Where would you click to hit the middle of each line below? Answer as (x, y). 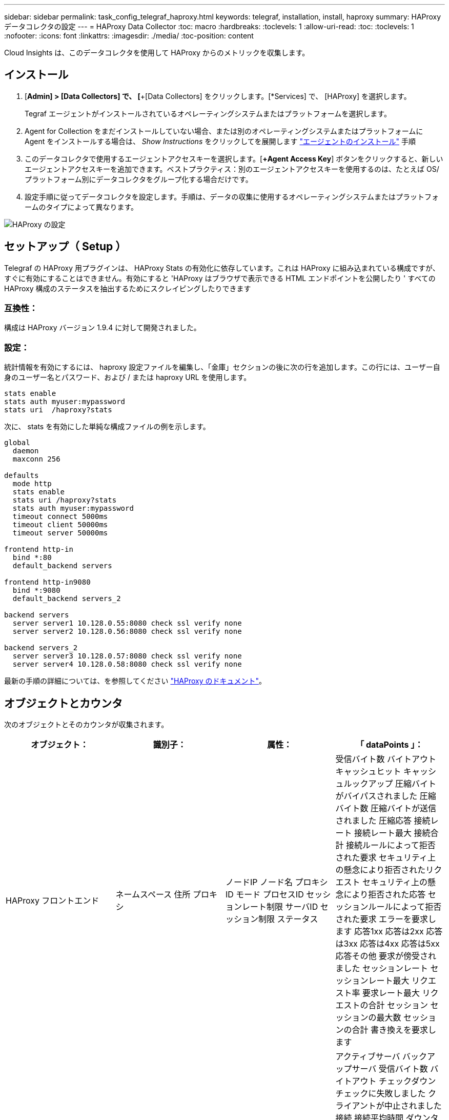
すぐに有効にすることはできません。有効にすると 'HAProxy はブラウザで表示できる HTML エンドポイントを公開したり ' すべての (220, 278)
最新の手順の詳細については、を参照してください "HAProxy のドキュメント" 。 (135, 681)
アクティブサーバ (368, 1057)
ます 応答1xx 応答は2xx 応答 (389, 932)
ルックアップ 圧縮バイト (390, 784)
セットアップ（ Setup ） (65, 247)
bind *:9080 (36, 591)
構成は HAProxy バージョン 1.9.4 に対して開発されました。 (103, 328)
